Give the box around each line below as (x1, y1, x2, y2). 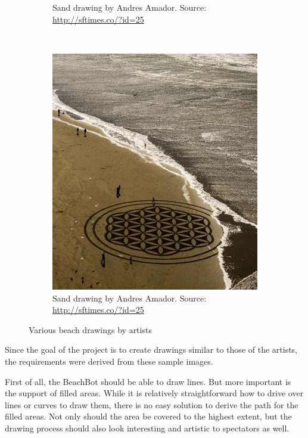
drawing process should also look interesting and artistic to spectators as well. (5, 421, 290, 434)
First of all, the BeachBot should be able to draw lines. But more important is (5, 375, 291, 387)
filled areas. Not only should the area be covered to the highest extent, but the (5, 410, 292, 423)
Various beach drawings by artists (29, 323, 152, 336)
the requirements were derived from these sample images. (5, 355, 213, 367)
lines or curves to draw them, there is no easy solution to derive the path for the (5, 398, 298, 411)
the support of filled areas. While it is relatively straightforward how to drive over (5, 387, 304, 399)
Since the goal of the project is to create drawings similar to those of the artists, (5, 343, 298, 356)
